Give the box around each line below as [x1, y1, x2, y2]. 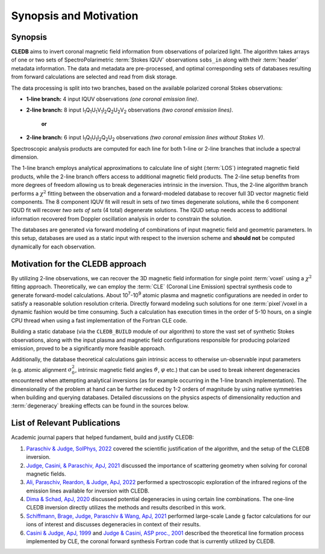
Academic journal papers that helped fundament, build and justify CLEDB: [11, 434, 194, 441]
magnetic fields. [26, 470, 66, 477]
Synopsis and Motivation [11, 9, 138, 22]
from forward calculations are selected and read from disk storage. [11, 73, 178, 81]
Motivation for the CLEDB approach [11, 259, 147, 269]
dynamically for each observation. [11, 243, 96, 250]
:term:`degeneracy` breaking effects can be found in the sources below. [11, 402, 190, 409]
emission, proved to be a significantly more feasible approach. [11, 344, 166, 352]
